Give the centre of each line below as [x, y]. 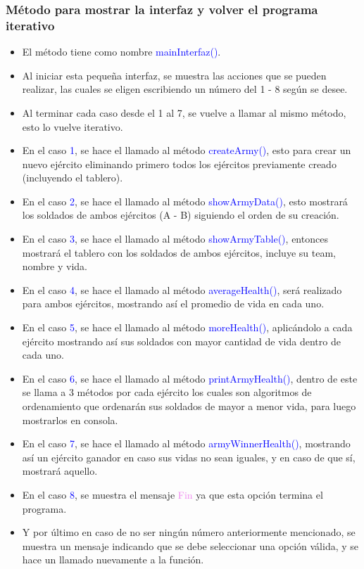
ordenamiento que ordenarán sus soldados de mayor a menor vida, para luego [189, 406]
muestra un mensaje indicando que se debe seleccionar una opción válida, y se [190, 545]
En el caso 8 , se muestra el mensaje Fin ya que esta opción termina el [172, 494]
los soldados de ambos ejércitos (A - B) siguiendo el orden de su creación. [181, 215]
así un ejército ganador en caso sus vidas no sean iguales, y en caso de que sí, [189, 457]
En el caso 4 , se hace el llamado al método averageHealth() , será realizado [182, 289]
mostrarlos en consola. [70, 420]
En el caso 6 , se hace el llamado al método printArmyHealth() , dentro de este [190, 378]
